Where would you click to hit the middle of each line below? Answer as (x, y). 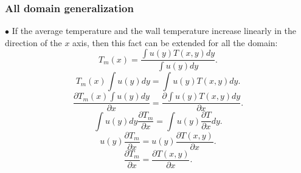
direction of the (33, 42)
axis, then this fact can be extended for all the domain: (175, 42)
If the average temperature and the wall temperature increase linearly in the (154, 31)
